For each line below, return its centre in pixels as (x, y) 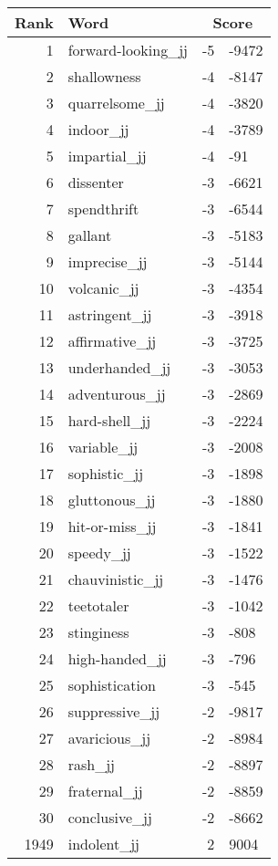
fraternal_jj (105, 791)
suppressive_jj (114, 711)
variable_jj (103, 447)
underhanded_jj (119, 367)
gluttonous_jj (112, 500)
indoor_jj (98, 129)
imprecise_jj (108, 261)
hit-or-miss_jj (112, 526)
